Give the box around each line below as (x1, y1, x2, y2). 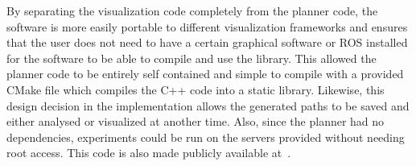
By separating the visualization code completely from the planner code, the (6, 2, 378, 19)
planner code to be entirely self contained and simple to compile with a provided (6, 65, 404, 82)
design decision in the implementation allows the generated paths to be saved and (6, 97, 410, 114)
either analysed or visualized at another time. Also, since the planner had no (6, 113, 385, 130)
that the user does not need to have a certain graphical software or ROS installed (6, 34, 408, 51)
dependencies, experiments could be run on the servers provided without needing (6, 128, 405, 145)
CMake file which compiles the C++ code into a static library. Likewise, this (6, 81, 385, 98)
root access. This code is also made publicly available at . (6, 144, 291, 161)
